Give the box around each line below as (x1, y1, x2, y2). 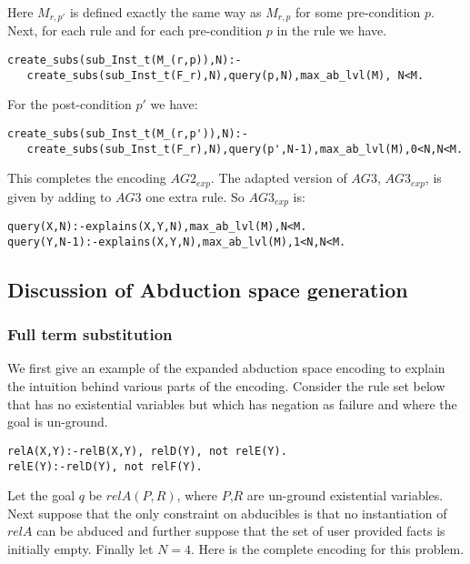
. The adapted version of (210, 168, 347, 187)
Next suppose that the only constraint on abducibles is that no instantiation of (7, 503, 447, 522)
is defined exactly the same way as (69, 3, 262, 21)
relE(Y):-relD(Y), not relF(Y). (7, 459, 203, 473)
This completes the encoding (7, 168, 166, 187)
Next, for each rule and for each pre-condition (7, 21, 263, 40)
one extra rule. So (145, 186, 245, 206)
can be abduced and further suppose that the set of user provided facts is (36, 521, 445, 540)
